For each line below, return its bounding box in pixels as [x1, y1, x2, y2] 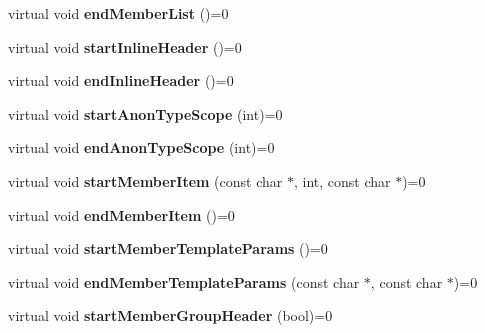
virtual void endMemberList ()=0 [8, 3, 229, 23]
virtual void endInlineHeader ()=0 [8, 70, 234, 91]
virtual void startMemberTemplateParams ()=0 [8, 238, 328, 259]
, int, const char [293, 170, 391, 191]
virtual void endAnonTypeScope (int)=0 [8, 137, 275, 158]
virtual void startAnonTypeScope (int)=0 [8, 103, 283, 124]
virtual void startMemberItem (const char [8, 170, 283, 191]
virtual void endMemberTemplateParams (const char [8, 271, 360, 292]
